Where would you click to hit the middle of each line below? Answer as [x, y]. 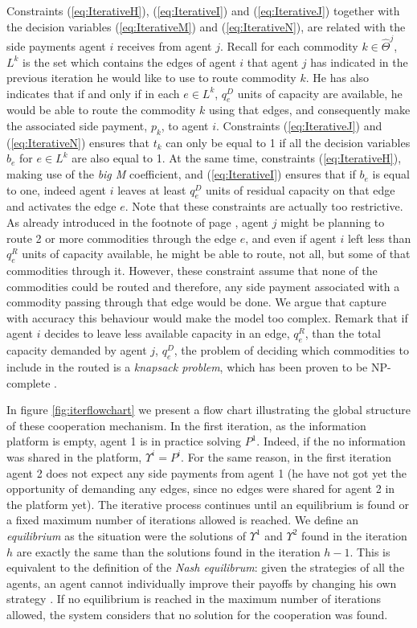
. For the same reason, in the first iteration [286, 456]
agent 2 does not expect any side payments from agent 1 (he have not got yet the [206, 472]
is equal [391, 174]
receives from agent [164, 45]
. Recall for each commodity [289, 45]
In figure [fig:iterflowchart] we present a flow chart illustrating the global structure [209, 410]
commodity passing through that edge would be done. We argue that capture [196, 302]
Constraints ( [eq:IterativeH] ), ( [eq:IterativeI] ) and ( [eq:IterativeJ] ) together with [203, 10]
